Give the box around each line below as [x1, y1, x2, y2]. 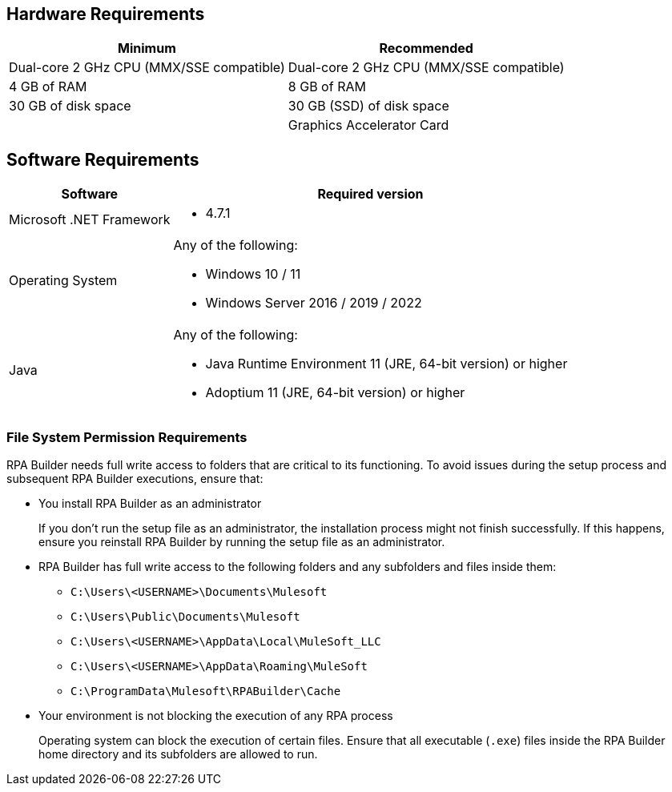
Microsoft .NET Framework [9, 211, 171, 228]
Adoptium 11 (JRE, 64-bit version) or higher [205, 384, 465, 401]
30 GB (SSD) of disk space [288, 98, 449, 115]
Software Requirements [6, 149, 199, 170]
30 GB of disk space [9, 98, 131, 115]
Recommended [379, 40, 473, 57]
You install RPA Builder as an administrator [38, 497, 262, 511]
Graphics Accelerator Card [288, 117, 449, 134]
